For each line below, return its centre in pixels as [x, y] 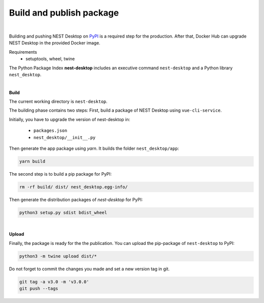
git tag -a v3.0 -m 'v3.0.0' [54, 282]
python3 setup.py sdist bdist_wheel [63, 212]
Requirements [23, 52]
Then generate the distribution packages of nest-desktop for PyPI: [76, 200]
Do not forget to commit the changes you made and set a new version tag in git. [89, 269]
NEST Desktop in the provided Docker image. [55, 43]
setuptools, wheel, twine [50, 59]
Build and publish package [64, 13]
